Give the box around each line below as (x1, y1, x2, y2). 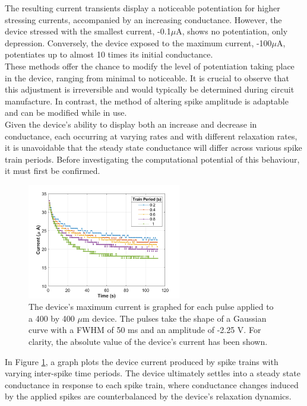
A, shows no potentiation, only (176, 25, 288, 37)
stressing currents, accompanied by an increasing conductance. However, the (5, 13, 282, 26)
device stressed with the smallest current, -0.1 (5, 25, 171, 37)
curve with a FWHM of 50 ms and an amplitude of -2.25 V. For (29, 323, 261, 336)
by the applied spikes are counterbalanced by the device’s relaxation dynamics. (5, 390, 292, 402)
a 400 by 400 (29, 312, 75, 324)
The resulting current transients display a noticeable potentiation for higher (5, 2, 280, 14)
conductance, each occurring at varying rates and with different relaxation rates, (5, 129, 297, 142)
